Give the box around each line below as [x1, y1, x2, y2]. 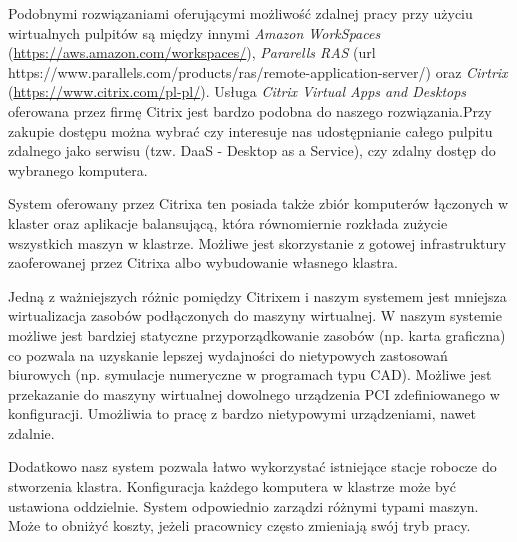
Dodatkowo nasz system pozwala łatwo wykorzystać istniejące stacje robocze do [8, 456, 497, 477]
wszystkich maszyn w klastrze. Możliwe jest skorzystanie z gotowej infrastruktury [8, 232, 507, 253]
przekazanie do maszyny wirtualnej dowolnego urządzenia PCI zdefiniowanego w [8, 383, 500, 404]
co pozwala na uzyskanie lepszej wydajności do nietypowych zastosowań [8, 344, 448, 365]
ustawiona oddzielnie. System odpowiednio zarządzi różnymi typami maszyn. [8, 495, 479, 516]
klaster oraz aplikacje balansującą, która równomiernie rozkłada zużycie [8, 212, 448, 233]
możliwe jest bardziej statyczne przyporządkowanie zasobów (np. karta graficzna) [8, 324, 506, 345]
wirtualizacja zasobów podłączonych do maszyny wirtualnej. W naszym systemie [8, 305, 502, 326]
